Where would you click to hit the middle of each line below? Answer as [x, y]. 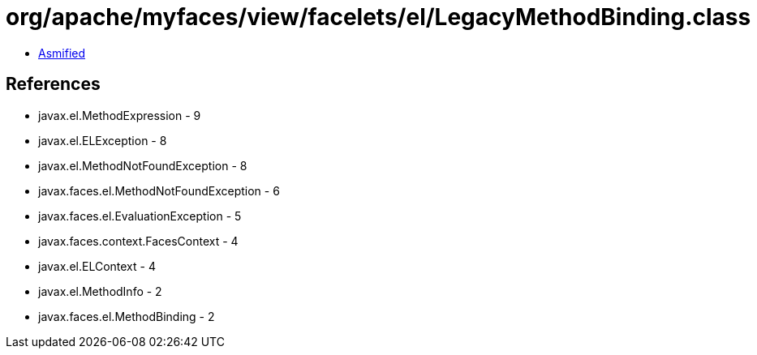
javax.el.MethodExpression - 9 [120, 115]
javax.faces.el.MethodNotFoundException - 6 [159, 190]
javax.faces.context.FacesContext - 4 [138, 241]
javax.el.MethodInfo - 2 [100, 291]
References [53, 84]
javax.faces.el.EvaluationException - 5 [140, 216]
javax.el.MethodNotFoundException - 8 [143, 165]
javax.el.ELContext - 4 [97, 266]
